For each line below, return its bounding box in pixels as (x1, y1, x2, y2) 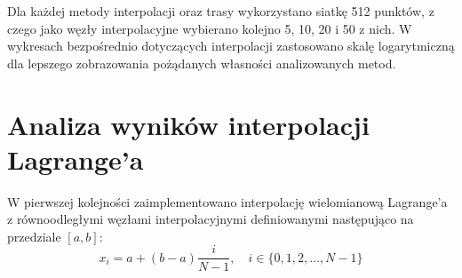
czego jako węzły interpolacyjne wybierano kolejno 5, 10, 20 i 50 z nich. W (7, 19, 412, 37)
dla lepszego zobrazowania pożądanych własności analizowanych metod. (7, 53, 396, 72)
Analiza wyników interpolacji (7, 106, 370, 142)
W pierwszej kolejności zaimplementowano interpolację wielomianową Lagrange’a (7, 192, 448, 210)
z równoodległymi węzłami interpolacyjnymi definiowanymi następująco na (7, 210, 414, 228)
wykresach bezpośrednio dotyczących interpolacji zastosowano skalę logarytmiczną (7, 36, 455, 55)
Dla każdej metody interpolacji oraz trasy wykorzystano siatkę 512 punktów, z (7, 2, 434, 20)
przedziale (7, 226, 61, 245)
